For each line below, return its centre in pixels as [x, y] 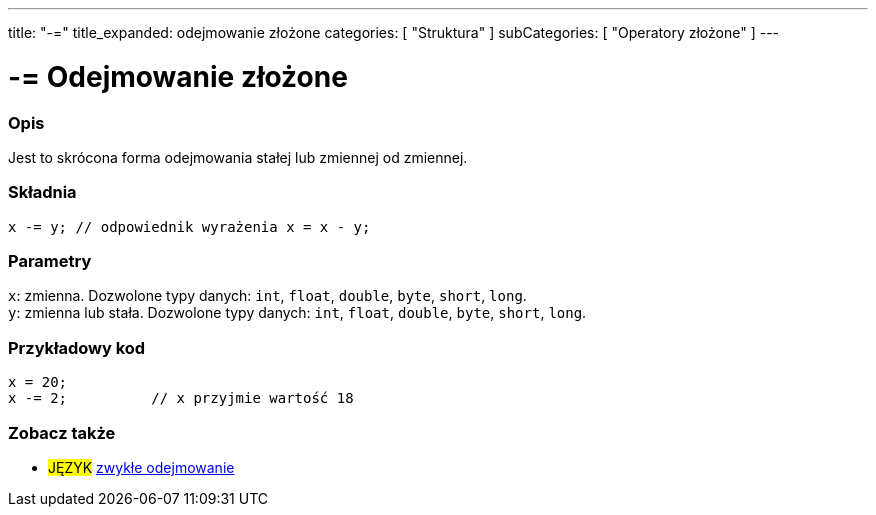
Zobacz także [62, 432]
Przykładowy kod [77, 347]
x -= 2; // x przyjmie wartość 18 [181, 398]
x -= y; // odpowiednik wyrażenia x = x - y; [189, 226]
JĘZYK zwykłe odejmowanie [141, 467]
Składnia [42, 192]
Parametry [50, 261]
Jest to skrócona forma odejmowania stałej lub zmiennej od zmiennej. [238, 157]
